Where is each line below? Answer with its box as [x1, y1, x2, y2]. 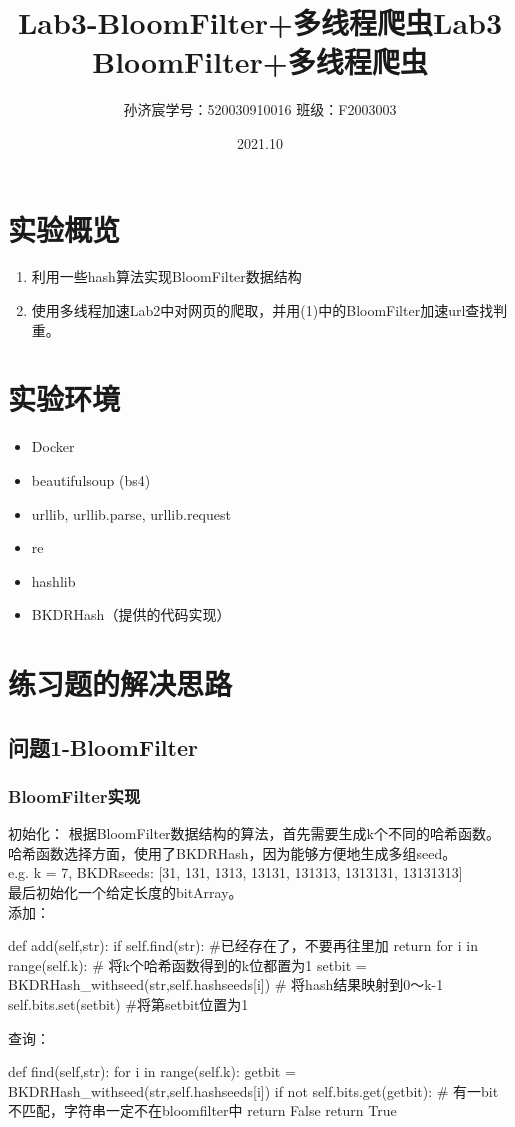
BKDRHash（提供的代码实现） [31, 604, 231, 625]
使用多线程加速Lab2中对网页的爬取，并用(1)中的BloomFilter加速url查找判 [31, 300, 508, 321]
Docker [31, 436, 75, 457]
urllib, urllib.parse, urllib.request [31, 503, 231, 524]
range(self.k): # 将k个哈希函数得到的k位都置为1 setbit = [8, 954, 367, 975]
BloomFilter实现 [8, 783, 141, 808]
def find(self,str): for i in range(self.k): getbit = [8, 1061, 296, 1082]
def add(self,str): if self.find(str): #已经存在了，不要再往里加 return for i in [8, 935, 478, 956]
